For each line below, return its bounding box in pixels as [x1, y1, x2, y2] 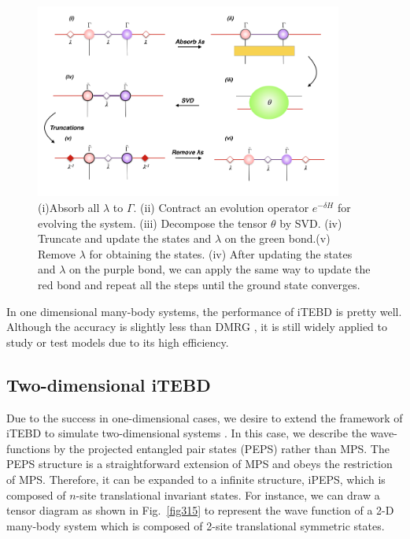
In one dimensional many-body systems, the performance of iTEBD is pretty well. [6, 303, 402, 319]
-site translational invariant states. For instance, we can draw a [76, 486, 380, 503]
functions [6, 440, 50, 456]
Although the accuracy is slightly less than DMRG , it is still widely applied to [6, 318, 388, 335]
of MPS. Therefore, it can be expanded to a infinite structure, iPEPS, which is [6, 470, 386, 487]
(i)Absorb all [38, 199, 100, 215]
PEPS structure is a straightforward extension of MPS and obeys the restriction [6, 455, 393, 472]
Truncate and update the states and [38, 230, 212, 247]
